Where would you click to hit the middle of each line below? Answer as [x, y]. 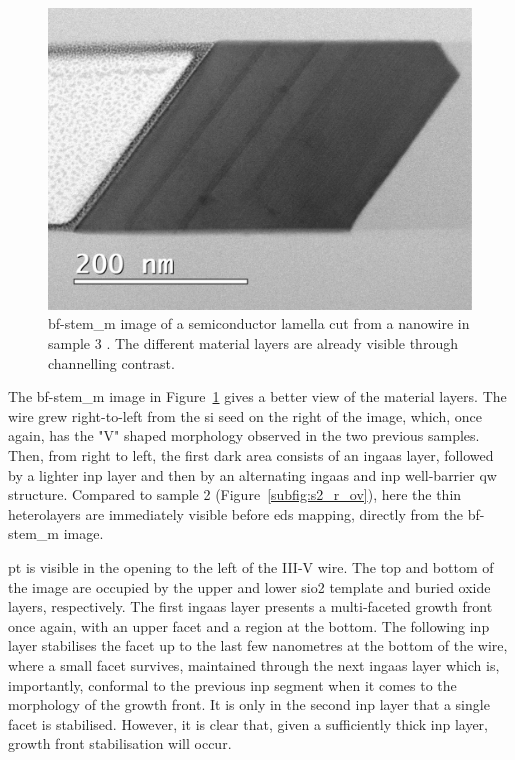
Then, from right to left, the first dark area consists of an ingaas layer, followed [251, 455]
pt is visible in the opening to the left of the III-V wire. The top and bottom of [251, 566]
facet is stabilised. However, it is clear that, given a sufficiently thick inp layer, [248, 723]
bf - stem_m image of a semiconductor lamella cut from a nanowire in [259, 323]
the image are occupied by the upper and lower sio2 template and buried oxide [249, 586]
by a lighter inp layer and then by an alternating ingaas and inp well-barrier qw [252, 474]
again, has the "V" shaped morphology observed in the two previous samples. [244, 435]
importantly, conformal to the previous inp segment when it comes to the [232, 684]
